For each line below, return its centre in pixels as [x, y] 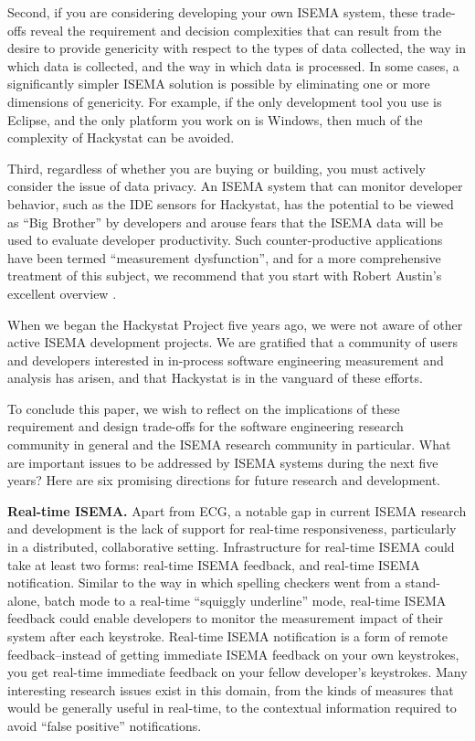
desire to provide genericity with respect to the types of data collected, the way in [237, 48]
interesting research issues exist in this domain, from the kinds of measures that [231, 689]
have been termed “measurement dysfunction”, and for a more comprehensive [224, 257]
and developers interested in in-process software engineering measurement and [226, 360]
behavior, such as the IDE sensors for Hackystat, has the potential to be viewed [231, 203]
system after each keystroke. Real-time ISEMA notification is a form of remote [227, 636]
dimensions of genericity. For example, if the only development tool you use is [225, 101]
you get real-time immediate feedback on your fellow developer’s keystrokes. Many [237, 672]
